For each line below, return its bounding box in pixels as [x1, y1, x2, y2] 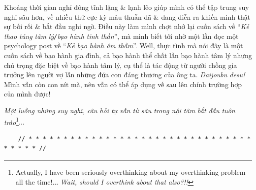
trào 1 [4, 115, 19, 127]
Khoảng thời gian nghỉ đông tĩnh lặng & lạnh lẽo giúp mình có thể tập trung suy [4, 2, 249, 12]
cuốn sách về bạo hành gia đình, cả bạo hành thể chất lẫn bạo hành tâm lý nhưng [4, 50, 252, 61]
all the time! [15, 176, 53, 187]
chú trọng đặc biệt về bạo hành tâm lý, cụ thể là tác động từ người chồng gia [4, 60, 237, 70]
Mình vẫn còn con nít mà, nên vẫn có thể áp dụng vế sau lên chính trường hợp [4, 79, 242, 89]
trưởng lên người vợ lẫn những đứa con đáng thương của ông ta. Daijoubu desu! [4, 69, 245, 80]
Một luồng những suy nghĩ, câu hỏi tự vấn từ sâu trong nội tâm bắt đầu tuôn [4, 105, 235, 115]
